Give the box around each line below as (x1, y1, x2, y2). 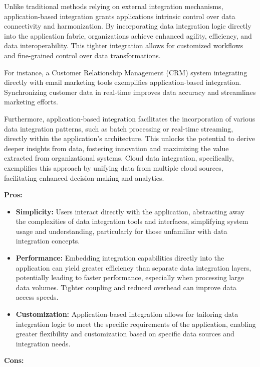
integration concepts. (16, 235, 80, 246)
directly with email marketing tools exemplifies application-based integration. (4, 77, 241, 87)
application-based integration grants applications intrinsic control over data (4, 11, 235, 21)
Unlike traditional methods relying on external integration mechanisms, (4, 1, 223, 11)
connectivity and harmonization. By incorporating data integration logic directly (4, 21, 251, 31)
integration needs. (16, 338, 71, 348)
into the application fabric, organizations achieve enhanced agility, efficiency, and (4, 30, 252, 41)
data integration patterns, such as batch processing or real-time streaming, (4, 123, 233, 134)
